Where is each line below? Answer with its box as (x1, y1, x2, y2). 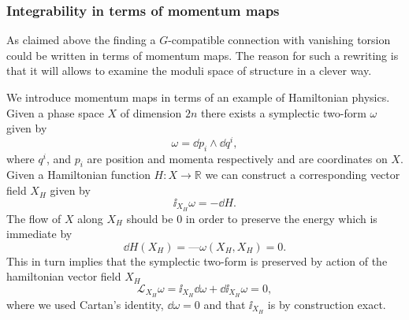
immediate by (6, 225, 73, 242)
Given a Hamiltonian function (6, 166, 151, 183)
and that (203, 296, 246, 312)
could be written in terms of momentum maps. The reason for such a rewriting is (6, 47, 399, 63)
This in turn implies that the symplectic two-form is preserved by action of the (6, 252, 388, 269)
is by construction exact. (267, 296, 386, 312)
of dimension (120, 104, 182, 121)
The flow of (6, 210, 61, 226)
